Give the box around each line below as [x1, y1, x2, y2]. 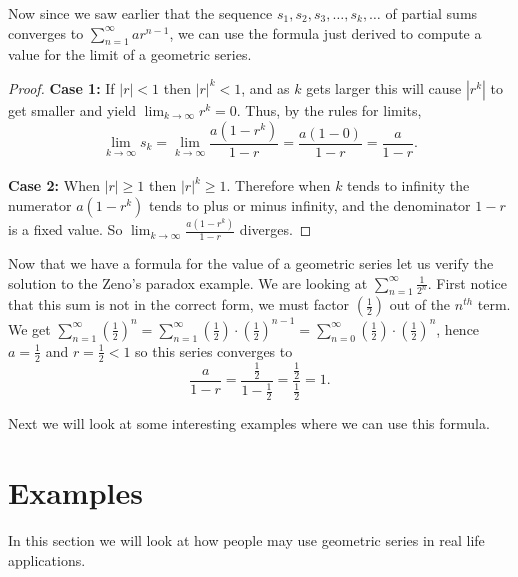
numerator [8, 194, 72, 215]
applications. [8, 549, 86, 570]
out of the [389, 294, 451, 315]
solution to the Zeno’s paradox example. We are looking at [8, 272, 368, 293]
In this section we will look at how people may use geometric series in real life [8, 529, 485, 550]
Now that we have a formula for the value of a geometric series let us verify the [8, 252, 494, 273]
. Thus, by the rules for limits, [236, 99, 422, 120]
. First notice [427, 272, 507, 293]
